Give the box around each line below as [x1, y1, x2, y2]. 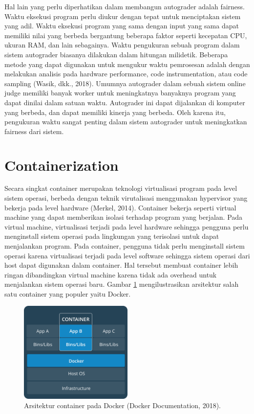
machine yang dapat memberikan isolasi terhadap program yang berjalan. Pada [4, 212, 243, 222]
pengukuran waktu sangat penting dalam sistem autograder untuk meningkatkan [4, 116, 247, 127]
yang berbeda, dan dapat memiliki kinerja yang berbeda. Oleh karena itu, [4, 107, 226, 117]
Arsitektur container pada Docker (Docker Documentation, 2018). [24, 400, 221, 411]
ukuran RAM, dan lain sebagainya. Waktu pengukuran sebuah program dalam [4, 40, 240, 50]
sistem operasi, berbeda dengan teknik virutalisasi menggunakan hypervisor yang [4, 193, 248, 203]
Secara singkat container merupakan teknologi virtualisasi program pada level [4, 183, 237, 193]
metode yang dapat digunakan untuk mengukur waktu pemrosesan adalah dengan [4, 59, 250, 69]
